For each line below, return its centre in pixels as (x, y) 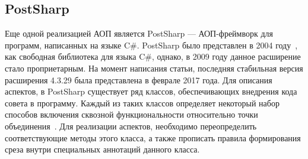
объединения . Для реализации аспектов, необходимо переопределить (131, 126)
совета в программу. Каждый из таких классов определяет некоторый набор (142, 103)
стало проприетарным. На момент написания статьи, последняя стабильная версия (154, 68)
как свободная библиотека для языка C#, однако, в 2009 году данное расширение (153, 56)
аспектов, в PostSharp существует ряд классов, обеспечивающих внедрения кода (151, 91)
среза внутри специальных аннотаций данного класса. (102, 149)
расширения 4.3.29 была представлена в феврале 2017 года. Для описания (139, 79)
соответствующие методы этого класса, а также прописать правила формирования (153, 137)
